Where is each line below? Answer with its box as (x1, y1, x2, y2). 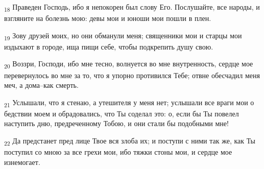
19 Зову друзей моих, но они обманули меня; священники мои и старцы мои (4, 30, 242, 42)
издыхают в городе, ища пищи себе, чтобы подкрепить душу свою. (4, 41, 213, 52)
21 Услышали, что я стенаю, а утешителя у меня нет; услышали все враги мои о (4, 96, 254, 109)
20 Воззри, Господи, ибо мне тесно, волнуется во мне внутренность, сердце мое (4, 58, 253, 70)
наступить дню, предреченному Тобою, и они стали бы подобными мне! (4, 118, 229, 129)
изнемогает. (4, 156, 40, 167)
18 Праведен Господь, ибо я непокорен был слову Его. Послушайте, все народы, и (4, 2, 260, 13)
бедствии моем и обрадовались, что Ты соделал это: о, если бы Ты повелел (4, 108, 239, 118)
